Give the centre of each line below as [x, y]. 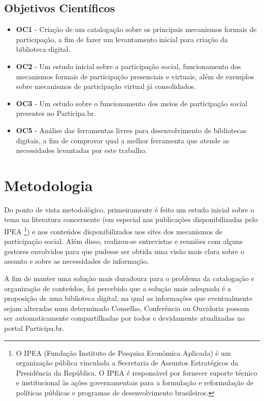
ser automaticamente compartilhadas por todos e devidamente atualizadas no [124, 318]
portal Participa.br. [34, 328]
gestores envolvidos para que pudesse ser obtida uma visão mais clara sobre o [124, 251]
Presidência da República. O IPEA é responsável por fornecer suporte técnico [137, 372]
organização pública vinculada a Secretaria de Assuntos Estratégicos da [127, 363]
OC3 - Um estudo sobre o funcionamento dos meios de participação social [132, 103]
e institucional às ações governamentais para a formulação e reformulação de [135, 382]
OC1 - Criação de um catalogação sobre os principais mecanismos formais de [136, 29]
